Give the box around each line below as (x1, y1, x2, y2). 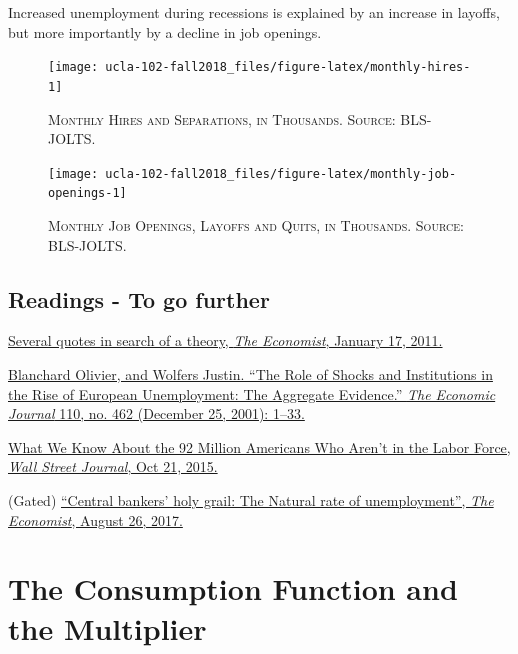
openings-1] (48, 186, 127, 201)
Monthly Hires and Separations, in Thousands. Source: (48, 108, 396, 129)
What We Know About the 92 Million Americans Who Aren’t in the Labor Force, (8, 436, 511, 457)
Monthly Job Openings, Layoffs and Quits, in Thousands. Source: (48, 215, 464, 235)
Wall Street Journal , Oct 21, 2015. (8, 456, 218, 477)
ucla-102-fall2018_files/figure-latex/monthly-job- (105, 166, 457, 181)
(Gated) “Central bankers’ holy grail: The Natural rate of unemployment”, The (8, 489, 494, 510)
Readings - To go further (8, 283, 270, 314)
